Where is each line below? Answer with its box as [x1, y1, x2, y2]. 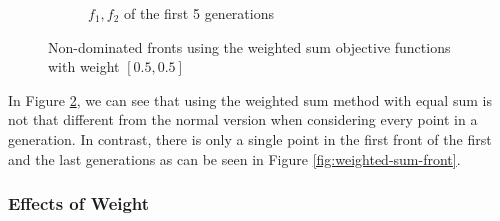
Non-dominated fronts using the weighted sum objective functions [48, 36, 451, 57]
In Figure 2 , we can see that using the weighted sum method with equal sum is [8, 89, 492, 110]
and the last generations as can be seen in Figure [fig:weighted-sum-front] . [8, 148, 461, 169]
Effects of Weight [8, 191, 150, 216]
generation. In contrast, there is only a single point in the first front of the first [8, 128, 492, 149]
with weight [48, 56, 120, 77]
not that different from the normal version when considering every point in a [8, 109, 478, 130]
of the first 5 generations [124, 3, 274, 23]
